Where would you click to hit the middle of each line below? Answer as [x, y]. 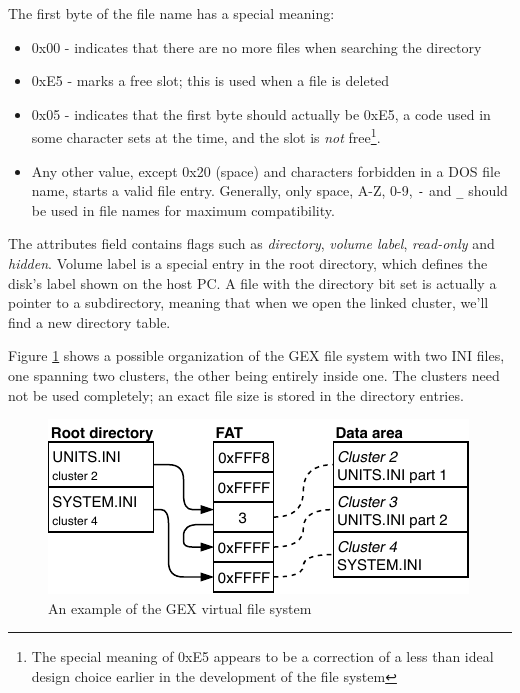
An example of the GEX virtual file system [180, 607]
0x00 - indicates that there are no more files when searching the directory [256, 46]
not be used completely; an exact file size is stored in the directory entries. [236, 394]
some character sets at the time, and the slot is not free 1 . [206, 136]
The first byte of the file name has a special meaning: [171, 13]
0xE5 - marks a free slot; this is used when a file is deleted [210, 80]
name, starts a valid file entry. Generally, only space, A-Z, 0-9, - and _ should [269, 190]
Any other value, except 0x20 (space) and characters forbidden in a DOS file [266, 170]
